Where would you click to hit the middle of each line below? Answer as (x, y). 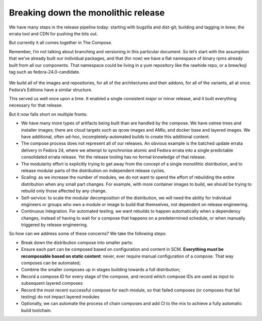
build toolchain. (36, 310)
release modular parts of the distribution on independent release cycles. (93, 170)
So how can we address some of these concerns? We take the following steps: (88, 234)
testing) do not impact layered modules (60, 297)
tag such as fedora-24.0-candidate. (45, 72)
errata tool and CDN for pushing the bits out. (53, 33)
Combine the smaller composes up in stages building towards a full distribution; (101, 270)
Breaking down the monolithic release (87, 13)
